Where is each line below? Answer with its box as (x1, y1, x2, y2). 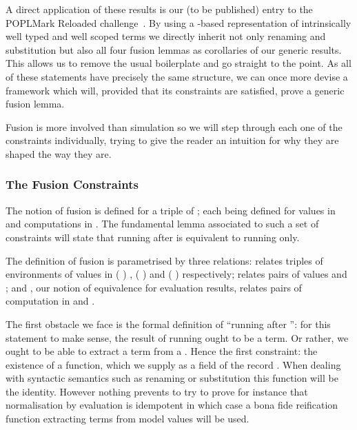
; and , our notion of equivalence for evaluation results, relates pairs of (6, 280, 302, 294)
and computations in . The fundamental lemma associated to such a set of (6, 216, 319, 231)
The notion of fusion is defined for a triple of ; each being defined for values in (6, 203, 336, 217)
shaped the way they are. (6, 146, 112, 161)
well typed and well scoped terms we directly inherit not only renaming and (6, 29, 326, 43)
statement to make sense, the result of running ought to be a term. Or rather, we (6, 330, 349, 345)
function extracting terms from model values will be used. (6, 411, 249, 426)
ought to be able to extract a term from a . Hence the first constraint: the (6, 344, 318, 358)
